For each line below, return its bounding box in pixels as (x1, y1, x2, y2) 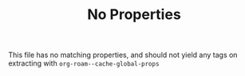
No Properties (87, 6, 181, 24)
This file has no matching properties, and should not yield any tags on (8, 50, 238, 60)
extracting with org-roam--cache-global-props (8, 59, 160, 68)
